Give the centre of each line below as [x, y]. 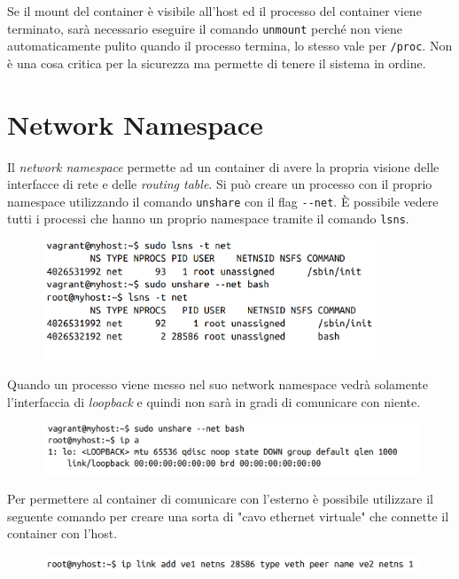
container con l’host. [62, 533]
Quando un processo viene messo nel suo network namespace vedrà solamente [218, 383]
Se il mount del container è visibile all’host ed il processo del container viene [214, 11]
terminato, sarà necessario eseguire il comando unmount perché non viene [205, 28]
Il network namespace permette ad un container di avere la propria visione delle [223, 166]
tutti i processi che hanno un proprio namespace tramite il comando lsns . [208, 219]
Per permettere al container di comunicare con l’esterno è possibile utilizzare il [220, 499]
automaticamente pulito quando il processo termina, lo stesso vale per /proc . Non [230, 46]
